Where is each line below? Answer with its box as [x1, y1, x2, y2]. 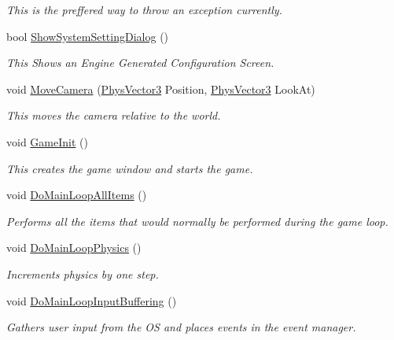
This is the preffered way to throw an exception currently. [6, 2, 282, 17]
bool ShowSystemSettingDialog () [6, 28, 169, 44]
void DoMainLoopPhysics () [6, 239, 142, 256]
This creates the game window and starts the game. [6, 160, 253, 176]
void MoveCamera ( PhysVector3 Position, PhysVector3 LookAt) [6, 80, 315, 97]
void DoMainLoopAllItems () [6, 187, 147, 203]
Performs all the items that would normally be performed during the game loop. [6, 213, 388, 229]
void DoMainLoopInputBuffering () [6, 292, 177, 309]
